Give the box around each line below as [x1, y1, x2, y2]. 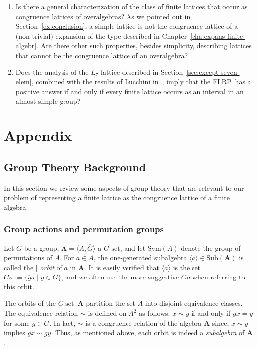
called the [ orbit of [4, 262, 62, 272]
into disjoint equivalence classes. [145, 298, 243, 308]
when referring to [192, 272, 245, 282]
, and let [120, 242, 146, 253]
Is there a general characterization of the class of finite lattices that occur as [15, 1, 248, 11]
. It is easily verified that [84, 262, 160, 272]
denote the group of [181, 242, 241, 253]
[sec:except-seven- [186, 67, 240, 77]
